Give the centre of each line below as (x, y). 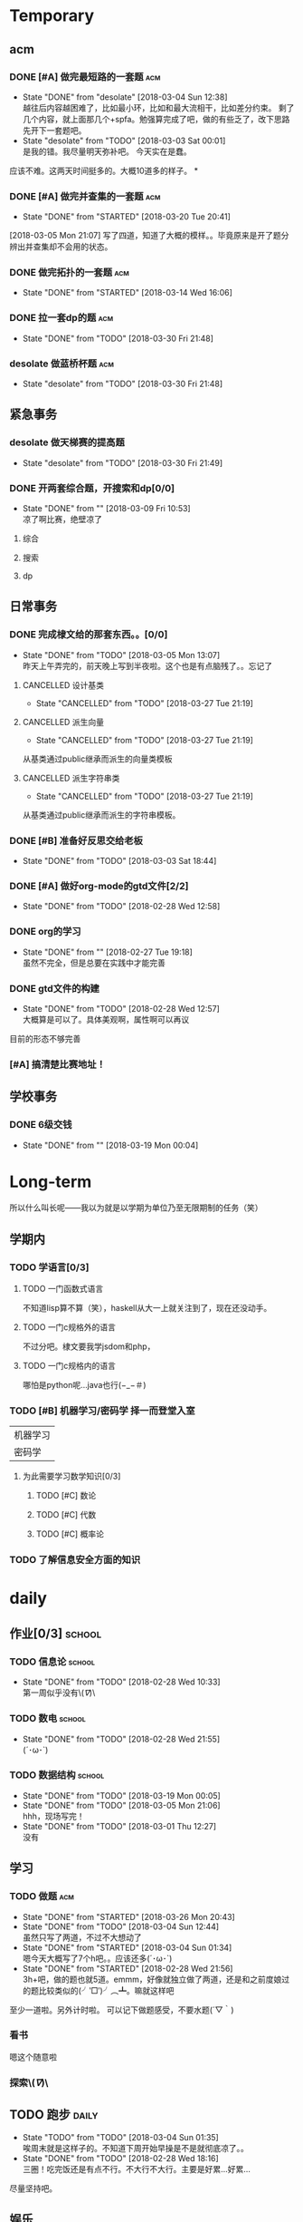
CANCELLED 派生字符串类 (71, 778)
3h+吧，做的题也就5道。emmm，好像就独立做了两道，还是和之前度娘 (152, 1979)
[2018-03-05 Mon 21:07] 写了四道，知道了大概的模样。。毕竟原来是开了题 (146, 236)
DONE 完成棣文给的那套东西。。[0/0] (89, 635)
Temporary (52, 16)
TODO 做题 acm (42, 1897)
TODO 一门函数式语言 (63, 1289)
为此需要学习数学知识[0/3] (71, 1476)
